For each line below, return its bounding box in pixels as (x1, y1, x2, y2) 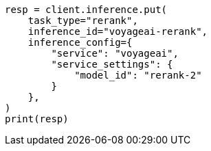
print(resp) (5, 113, 69, 124)
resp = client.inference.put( (5, 4, 168, 15)
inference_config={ (27, 37, 133, 48)
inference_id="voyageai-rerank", (27, 26, 208, 37)
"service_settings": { (51, 59, 173, 70)
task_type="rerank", (27, 15, 138, 26)
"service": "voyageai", (51, 48, 179, 59)
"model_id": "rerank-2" (74, 70, 202, 81)
